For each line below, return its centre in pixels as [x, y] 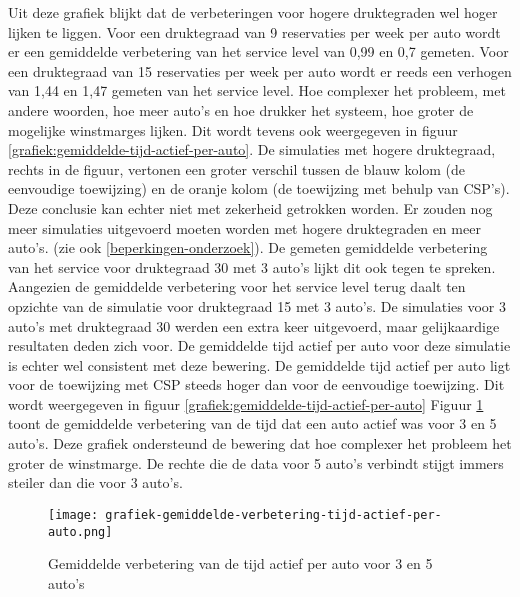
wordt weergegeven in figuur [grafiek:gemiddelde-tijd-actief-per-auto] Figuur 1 [246, 403]
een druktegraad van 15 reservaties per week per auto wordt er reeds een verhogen [260, 70]
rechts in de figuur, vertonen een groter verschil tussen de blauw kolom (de [237, 168]
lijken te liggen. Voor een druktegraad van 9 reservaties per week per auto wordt [254, 31]
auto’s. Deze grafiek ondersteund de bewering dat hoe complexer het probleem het [260, 443]
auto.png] [80, 531]
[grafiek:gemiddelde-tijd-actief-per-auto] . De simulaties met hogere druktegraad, [252, 149]
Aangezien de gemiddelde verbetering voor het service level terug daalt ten [237, 286]
